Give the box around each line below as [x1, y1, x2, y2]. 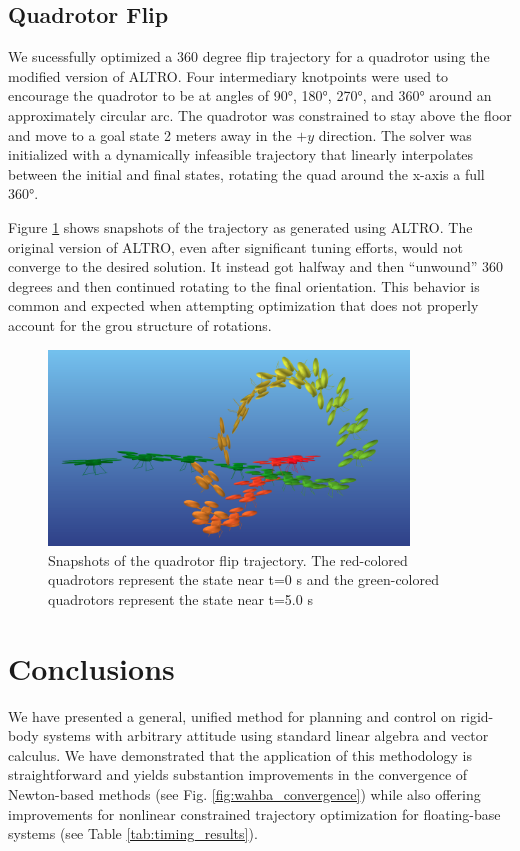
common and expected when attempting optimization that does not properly [8, 295, 479, 316]
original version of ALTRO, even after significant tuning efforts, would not [8, 236, 464, 257]
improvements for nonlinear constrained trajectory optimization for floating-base [8, 803, 501, 824]
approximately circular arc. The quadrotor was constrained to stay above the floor [8, 104, 512, 125]
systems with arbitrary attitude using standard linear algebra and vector [43, 725, 489, 746]
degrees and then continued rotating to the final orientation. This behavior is [8, 275, 480, 296]
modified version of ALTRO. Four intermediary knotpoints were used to [8, 65, 449, 86]
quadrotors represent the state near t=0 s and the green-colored [48, 569, 440, 590]
